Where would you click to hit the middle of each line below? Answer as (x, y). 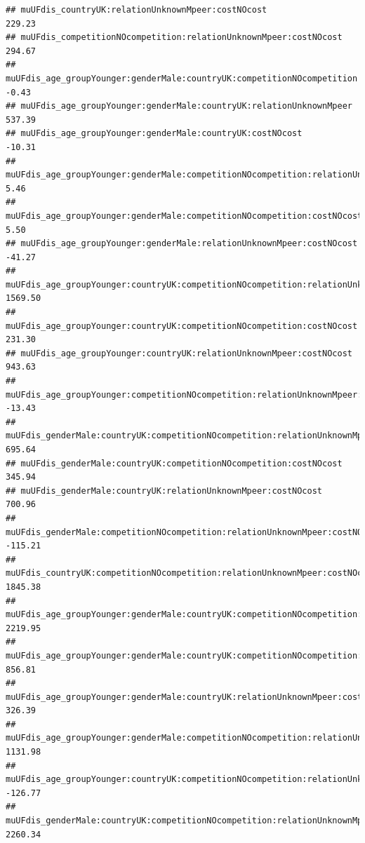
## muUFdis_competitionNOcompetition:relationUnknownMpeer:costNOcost (174, 38)
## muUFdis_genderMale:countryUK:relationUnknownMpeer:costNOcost (164, 491)
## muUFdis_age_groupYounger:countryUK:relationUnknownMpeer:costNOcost (179, 353)
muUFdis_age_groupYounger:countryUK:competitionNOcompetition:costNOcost (182, 326)
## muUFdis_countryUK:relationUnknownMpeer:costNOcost (137, 10)
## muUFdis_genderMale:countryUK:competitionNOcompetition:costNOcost (174, 463)
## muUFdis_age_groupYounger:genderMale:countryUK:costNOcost (154, 134)
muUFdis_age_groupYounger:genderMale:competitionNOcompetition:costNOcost (184, 216)
